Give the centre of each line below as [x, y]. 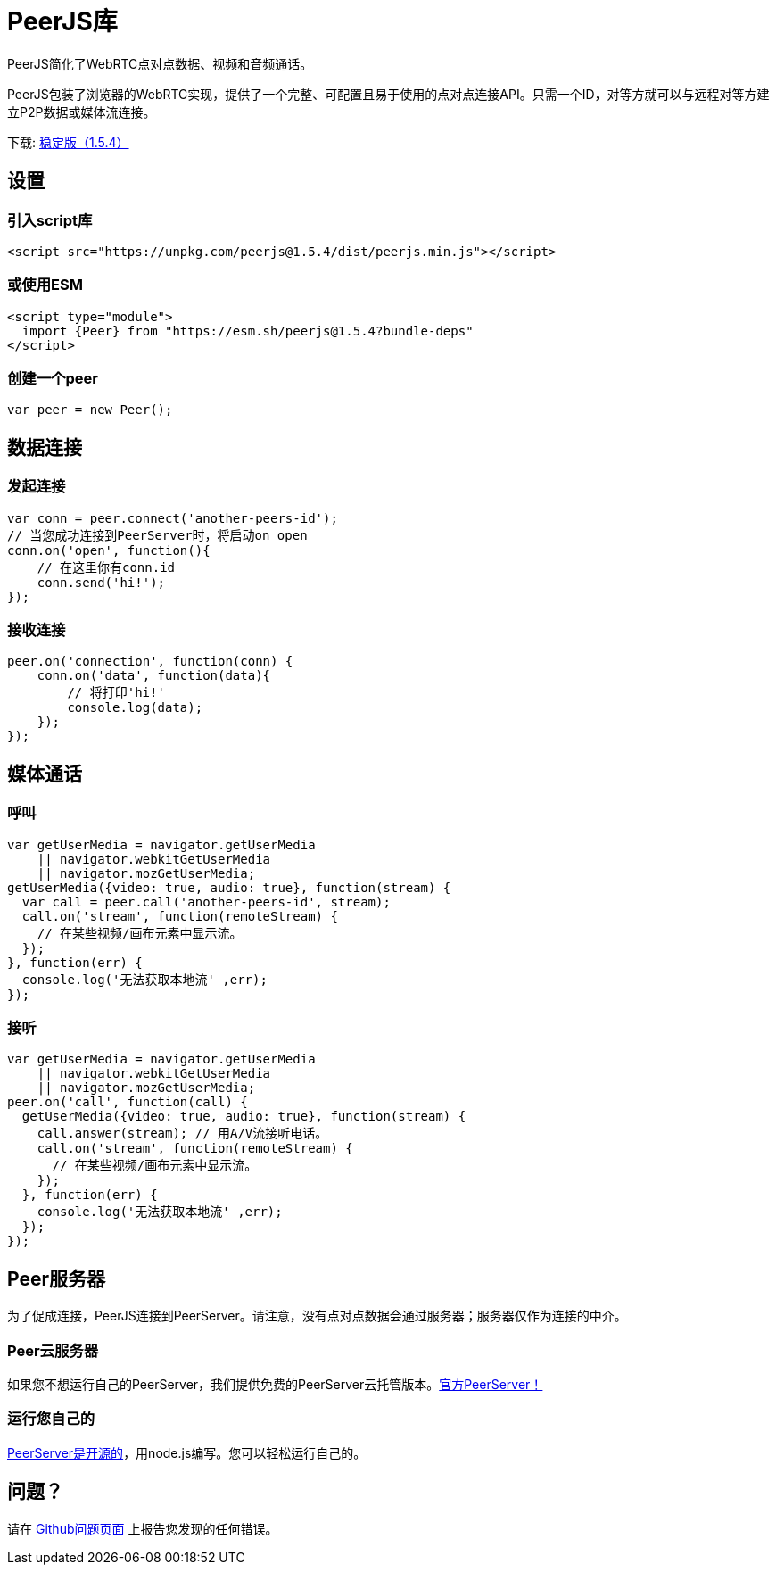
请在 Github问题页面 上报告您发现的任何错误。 [143, 1528]
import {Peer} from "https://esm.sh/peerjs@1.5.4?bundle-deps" [248, 331]
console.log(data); [135, 708]
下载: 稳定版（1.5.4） [68, 142]
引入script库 [50, 220]
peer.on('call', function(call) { [128, 1102]
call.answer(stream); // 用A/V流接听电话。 [182, 1133]
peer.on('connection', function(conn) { [150, 662]
